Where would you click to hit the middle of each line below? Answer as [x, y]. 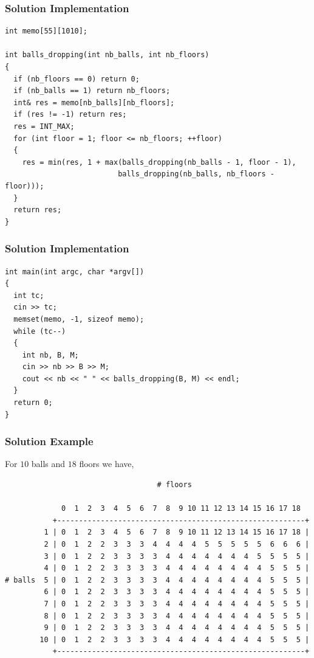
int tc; [29, 295]
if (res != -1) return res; [70, 115]
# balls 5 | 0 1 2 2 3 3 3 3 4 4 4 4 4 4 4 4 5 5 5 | [157, 580]
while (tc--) [40, 331]
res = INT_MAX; [44, 126]
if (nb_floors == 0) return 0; [77, 79]
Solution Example [49, 441]
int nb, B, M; [50, 355]
